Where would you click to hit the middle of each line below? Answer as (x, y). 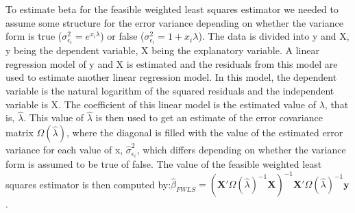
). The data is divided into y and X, (274, 36)
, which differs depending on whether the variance (241, 150)
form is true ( (34, 36)
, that (336, 104)
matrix (20, 133)
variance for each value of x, (64, 150)
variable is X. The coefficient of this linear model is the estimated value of (161, 104)
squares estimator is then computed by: (88, 184)
